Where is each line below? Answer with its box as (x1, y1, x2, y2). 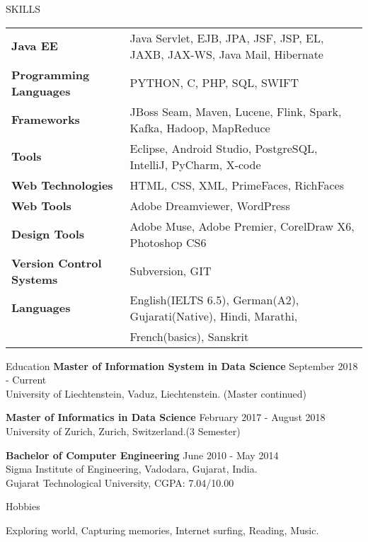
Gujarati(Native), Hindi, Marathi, (130, 307, 298, 324)
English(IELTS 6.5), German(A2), (130, 291, 299, 308)
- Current (6, 372, 47, 387)
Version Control (11, 254, 102, 271)
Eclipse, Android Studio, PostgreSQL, (130, 139, 318, 156)
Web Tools (11, 197, 71, 214)
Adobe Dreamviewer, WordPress (130, 197, 290, 214)
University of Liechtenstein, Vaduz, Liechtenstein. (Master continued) (6, 386, 307, 400)
